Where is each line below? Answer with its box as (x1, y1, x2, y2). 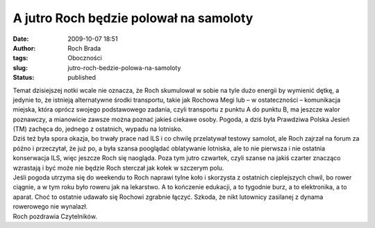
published (67, 73, 97, 82)
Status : (12, 73, 35, 82)
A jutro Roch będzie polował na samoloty (12, 10, 253, 26)
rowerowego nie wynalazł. (12, 202, 88, 211)
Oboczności (67, 54, 102, 62)
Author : (12, 44, 36, 52)
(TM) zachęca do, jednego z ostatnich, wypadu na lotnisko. (12, 125, 183, 133)
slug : (12, 63, 28, 72)
